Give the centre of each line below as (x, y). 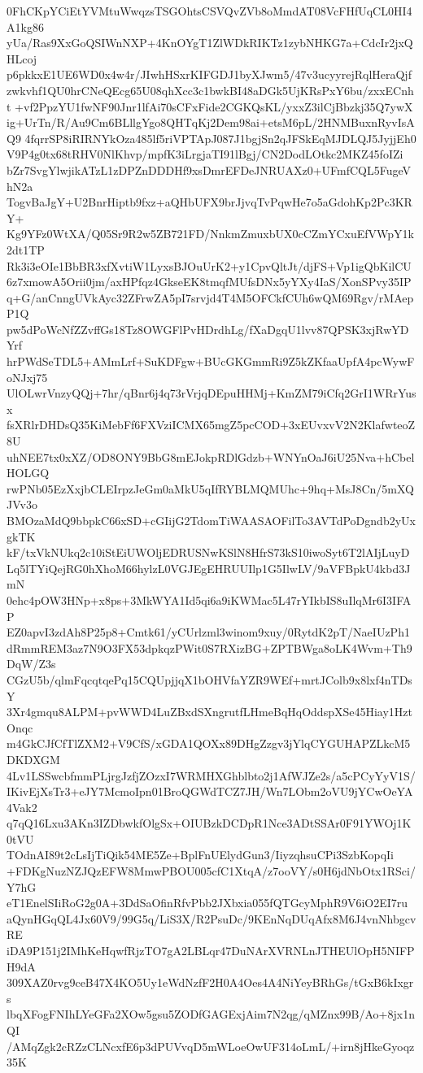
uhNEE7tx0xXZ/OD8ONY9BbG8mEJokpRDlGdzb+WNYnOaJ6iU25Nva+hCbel (211, 456)
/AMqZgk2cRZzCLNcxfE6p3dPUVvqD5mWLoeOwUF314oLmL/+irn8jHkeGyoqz (211, 1046)
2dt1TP (26, 249)
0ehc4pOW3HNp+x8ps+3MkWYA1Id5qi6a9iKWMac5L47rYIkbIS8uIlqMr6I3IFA (209, 599)
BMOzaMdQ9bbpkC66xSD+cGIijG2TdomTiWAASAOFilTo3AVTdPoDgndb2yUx (211, 520)
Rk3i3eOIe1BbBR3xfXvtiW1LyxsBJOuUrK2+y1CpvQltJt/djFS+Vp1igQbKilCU (209, 265)
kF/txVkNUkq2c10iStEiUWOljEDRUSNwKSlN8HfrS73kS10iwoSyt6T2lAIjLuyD (208, 552)
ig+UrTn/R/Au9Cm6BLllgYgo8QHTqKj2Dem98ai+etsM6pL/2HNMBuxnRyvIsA (211, 122)
